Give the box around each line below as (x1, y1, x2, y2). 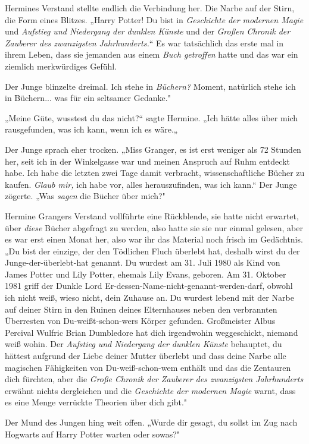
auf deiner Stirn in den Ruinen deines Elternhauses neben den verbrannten (5, 303, 277, 315)
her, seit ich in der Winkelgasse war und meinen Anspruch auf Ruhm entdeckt (5, 155, 290, 167)
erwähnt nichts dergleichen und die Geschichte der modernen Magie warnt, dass (5, 384, 296, 396)
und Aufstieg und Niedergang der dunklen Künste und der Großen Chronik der (5, 25, 291, 37)
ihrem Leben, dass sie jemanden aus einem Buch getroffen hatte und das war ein (5, 48, 298, 61)
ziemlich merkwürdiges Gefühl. (5, 59, 117, 72)
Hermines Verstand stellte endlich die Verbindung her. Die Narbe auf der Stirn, (5, 2, 295, 14)
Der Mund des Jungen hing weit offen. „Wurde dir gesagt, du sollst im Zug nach (5, 416, 298, 428)
